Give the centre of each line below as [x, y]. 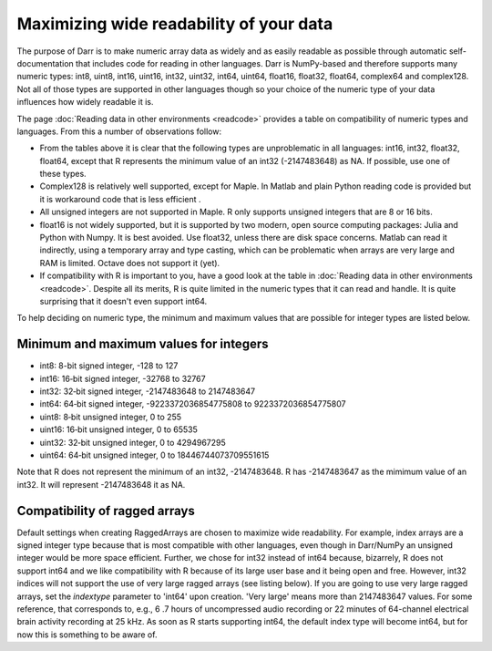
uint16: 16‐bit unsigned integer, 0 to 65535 [118, 429]
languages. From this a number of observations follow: [119, 131]
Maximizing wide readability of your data [175, 24]
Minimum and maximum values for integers [143, 344]
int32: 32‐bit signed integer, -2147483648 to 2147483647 [147, 391]
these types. [63, 174]
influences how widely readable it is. [85, 102]
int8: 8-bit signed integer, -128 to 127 [109, 366]
